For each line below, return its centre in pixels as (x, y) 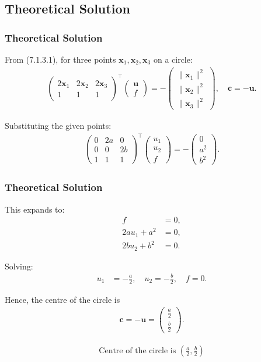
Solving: (19, 266)
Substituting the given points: (58, 126)
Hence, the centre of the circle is (62, 299)
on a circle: (173, 59)
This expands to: (35, 209)
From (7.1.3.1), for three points (60, 59)
